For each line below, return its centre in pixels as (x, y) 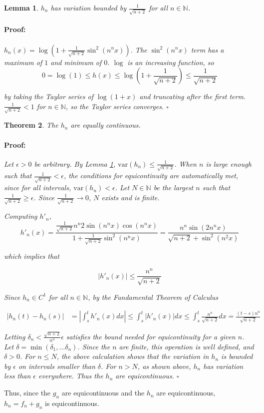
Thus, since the (27, 393)
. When (185, 163)
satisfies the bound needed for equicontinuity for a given (151, 336)
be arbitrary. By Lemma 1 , (75, 163)
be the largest (173, 187)
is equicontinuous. (72, 403)
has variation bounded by (89, 8)
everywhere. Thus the (71, 376)
